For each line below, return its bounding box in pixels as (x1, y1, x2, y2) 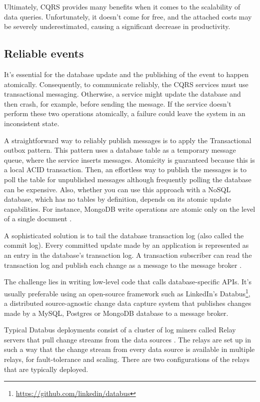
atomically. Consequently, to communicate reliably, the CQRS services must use (4, 79, 248, 89)
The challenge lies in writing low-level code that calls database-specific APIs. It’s (4, 276, 251, 287)
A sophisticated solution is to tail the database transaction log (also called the (4, 230, 244, 240)
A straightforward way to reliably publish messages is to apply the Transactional (4, 135, 251, 145)
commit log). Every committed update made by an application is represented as (4, 240, 249, 250)
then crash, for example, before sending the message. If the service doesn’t (4, 98, 231, 109)
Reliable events (4, 46, 84, 61)
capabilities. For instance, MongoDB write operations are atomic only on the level (4, 203, 255, 214)
